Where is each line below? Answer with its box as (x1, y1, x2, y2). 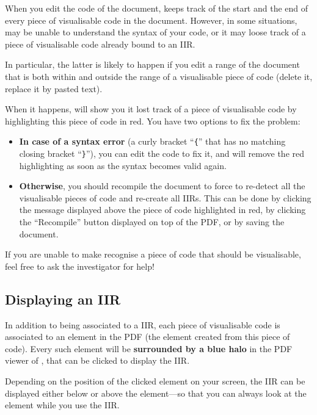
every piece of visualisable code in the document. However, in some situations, (5, 13, 297, 26)
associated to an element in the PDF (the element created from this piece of (5, 330, 290, 343)
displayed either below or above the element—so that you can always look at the (5, 386, 307, 399)
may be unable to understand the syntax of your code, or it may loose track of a (5, 26, 306, 38)
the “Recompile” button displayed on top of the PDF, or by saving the (19, 215, 285, 228)
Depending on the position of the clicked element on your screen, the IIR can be (5, 374, 305, 387)
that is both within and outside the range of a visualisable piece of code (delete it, (5, 70, 313, 82)
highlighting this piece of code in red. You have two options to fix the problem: (5, 114, 301, 127)
